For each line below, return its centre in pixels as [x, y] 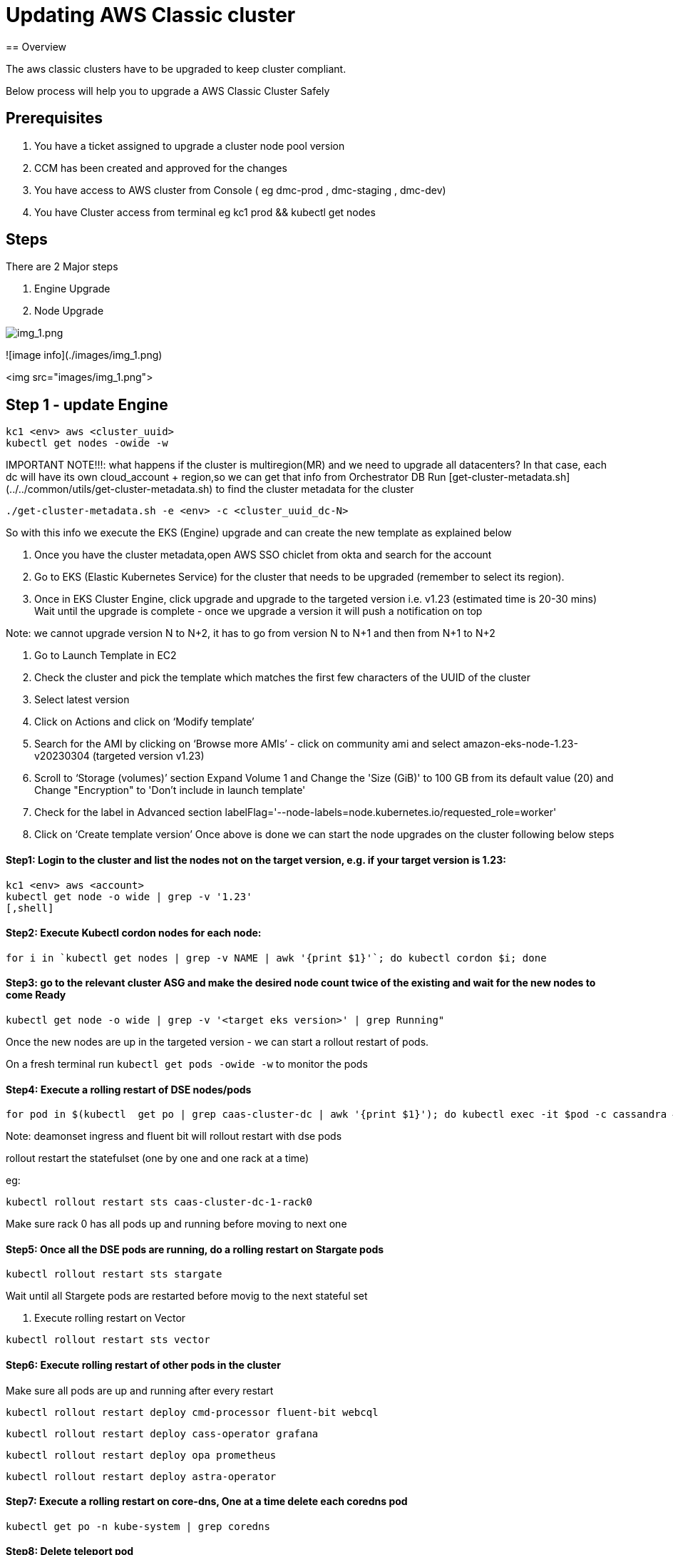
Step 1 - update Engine [87, 404]
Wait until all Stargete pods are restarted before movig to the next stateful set [187, 1296]
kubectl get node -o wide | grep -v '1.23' [129, 896]
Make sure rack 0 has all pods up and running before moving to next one [176, 1224]
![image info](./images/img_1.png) [84, 355]
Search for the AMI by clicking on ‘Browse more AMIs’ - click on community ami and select [247, 744]
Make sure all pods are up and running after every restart [140, 1390]
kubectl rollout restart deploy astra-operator [141, 1476]
